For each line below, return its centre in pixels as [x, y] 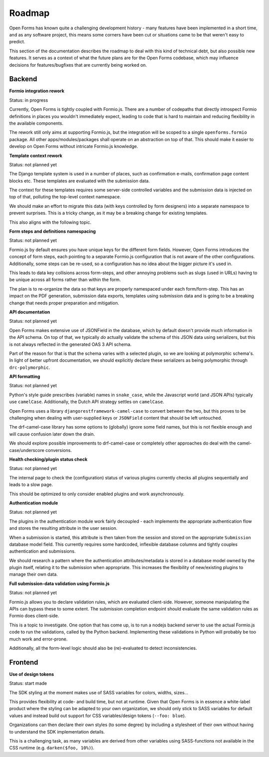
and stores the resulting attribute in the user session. [63, 528]
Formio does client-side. [34, 616]
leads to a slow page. [31, 485]
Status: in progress [29, 100]
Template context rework [36, 155]
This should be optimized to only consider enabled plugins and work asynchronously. [97, 494]
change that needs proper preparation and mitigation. [64, 303]
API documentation [30, 312]
